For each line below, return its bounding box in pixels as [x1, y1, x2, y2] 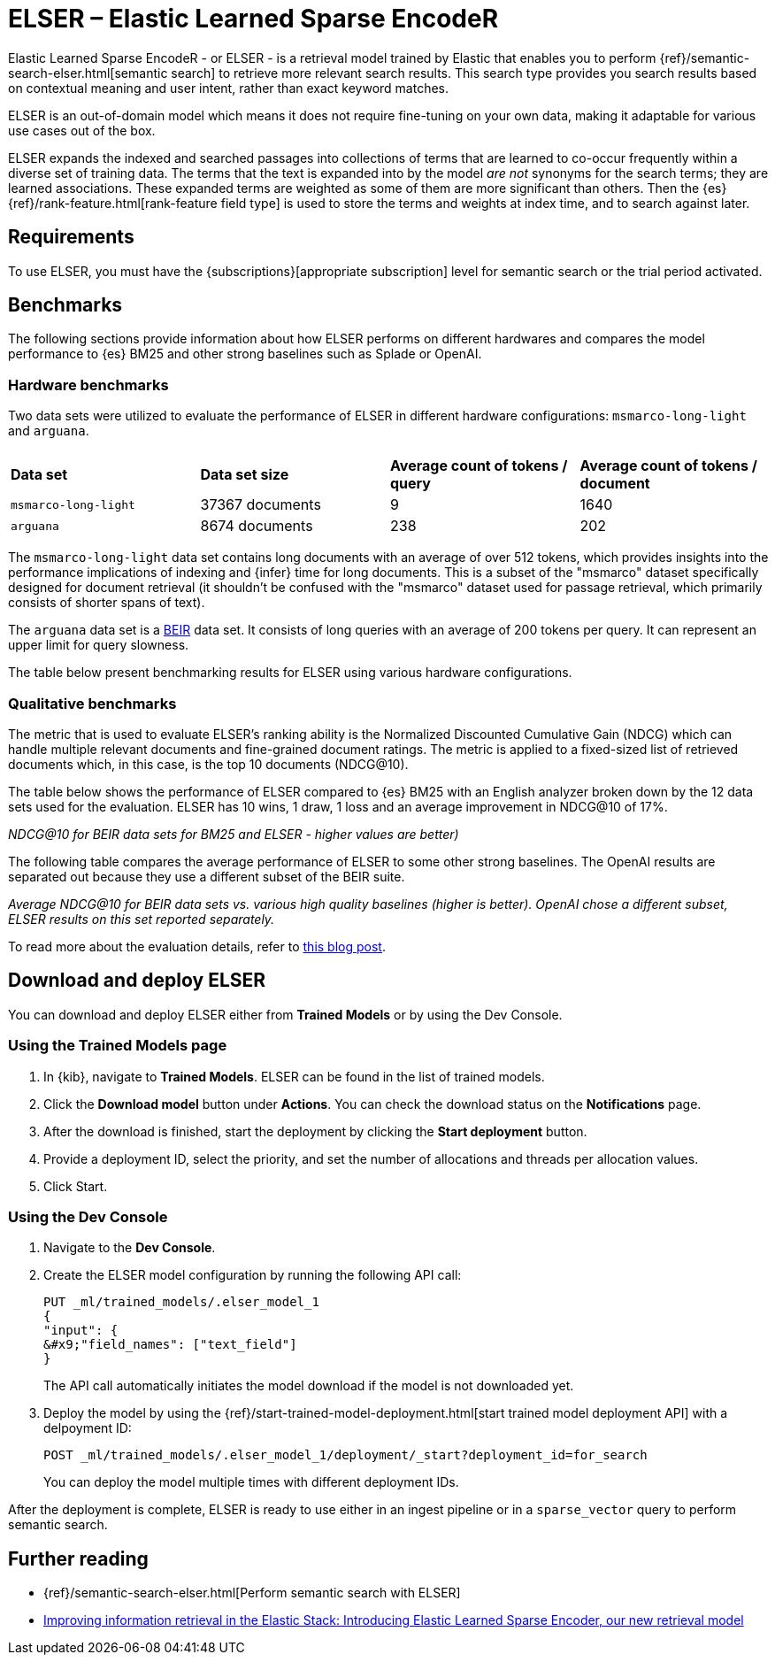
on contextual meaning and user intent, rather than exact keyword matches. [8, 80, 449, 96]
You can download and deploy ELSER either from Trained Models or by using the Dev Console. [8, 1006, 563, 1022]
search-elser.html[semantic [8, 65, 168, 81]
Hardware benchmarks [8, 375, 169, 394]
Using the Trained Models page [8, 1036, 227, 1055]
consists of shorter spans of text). [8, 595, 205, 611]
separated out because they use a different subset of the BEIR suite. [8, 868, 405, 884]
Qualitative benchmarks [8, 694, 177, 712]
